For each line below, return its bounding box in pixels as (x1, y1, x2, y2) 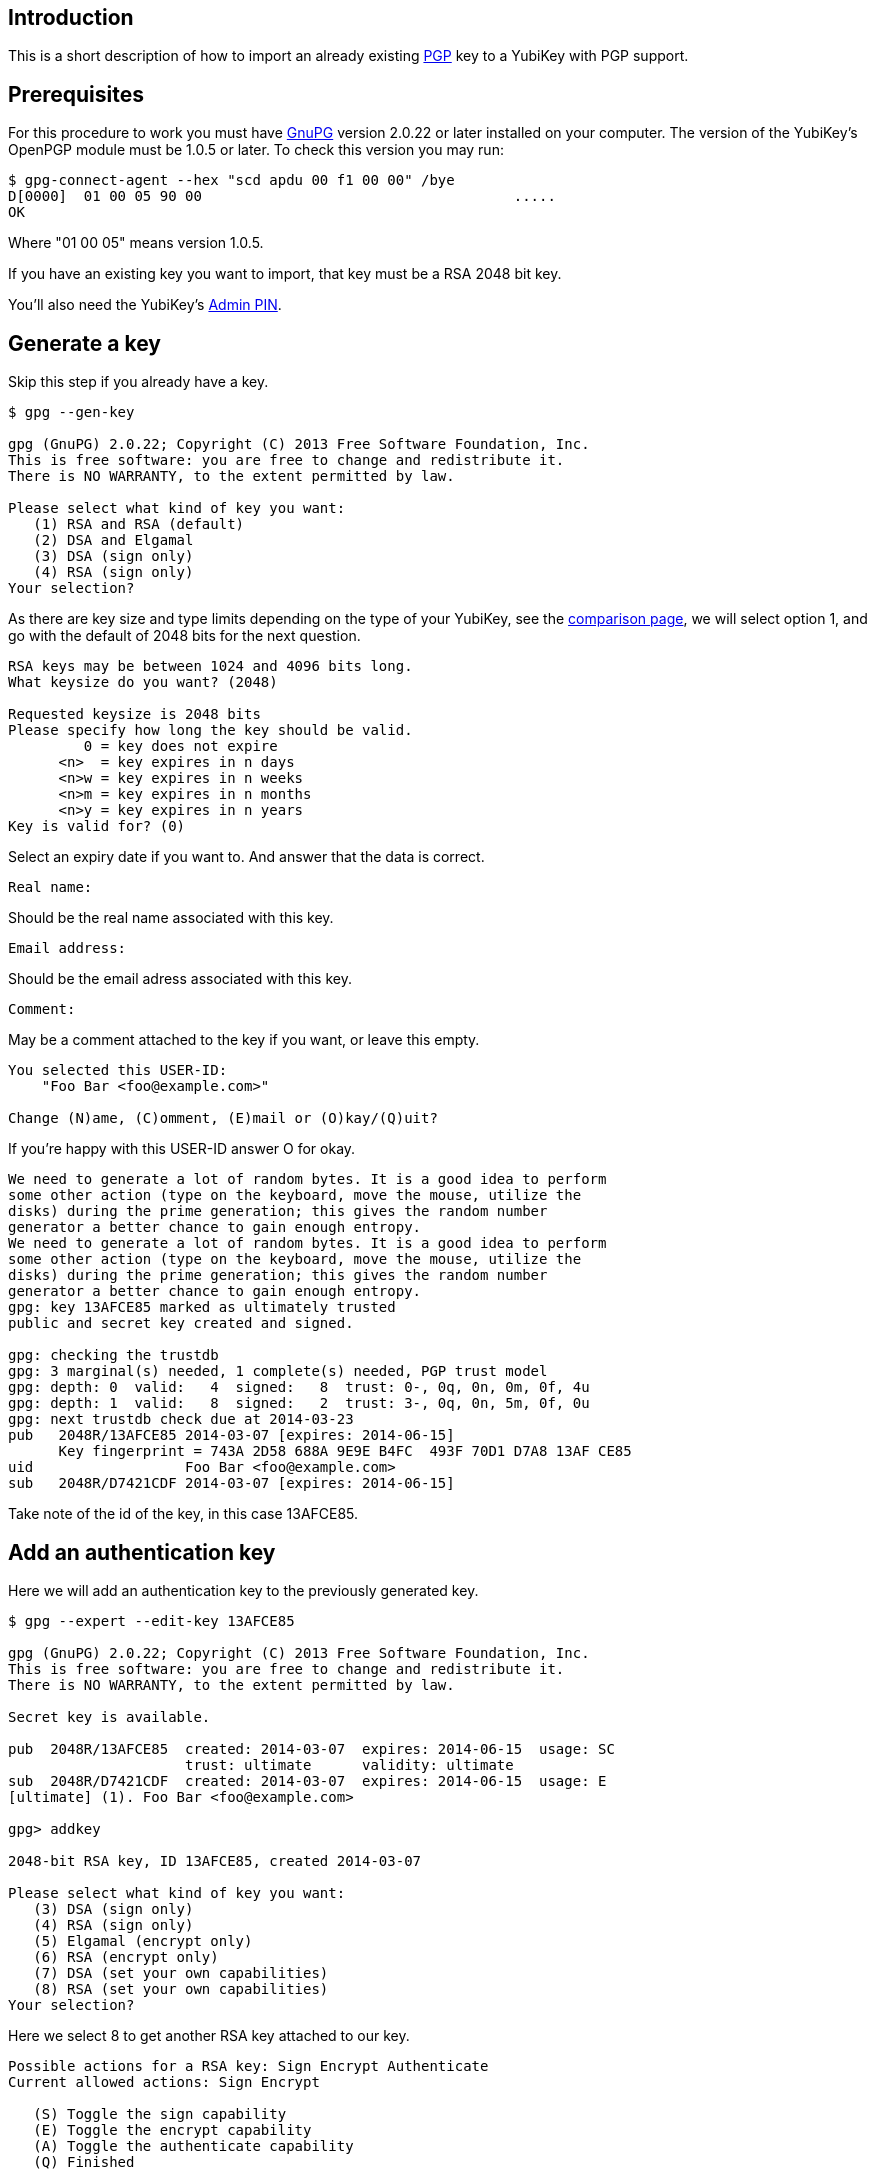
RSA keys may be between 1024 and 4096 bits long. (8, 658, 413, 675)
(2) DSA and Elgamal (33, 532, 194, 549)
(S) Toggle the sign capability (33, 2105, 287, 2122)
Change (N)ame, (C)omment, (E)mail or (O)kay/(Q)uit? (8, 1110, 438, 1127)
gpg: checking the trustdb (8, 1347, 219, 1364)
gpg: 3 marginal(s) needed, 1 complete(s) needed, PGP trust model (8, 1363, 548, 1380)
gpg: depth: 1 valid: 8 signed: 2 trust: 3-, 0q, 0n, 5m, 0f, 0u (8, 1395, 590, 1412)
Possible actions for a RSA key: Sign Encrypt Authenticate (8, 2057, 489, 2074)
